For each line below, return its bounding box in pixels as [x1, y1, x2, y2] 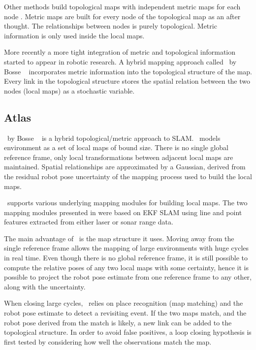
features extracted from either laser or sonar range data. [4, 217, 173, 227]
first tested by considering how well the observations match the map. [4, 336, 212, 347]
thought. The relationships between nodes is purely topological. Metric [4, 21, 217, 31]
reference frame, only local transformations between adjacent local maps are [4, 152, 233, 162]
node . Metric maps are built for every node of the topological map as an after [4, 11, 241, 21]
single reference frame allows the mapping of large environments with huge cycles [4, 243, 249, 253]
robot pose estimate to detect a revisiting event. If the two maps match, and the [4, 308, 247, 318]
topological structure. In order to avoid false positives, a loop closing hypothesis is [4, 327, 252, 337]
